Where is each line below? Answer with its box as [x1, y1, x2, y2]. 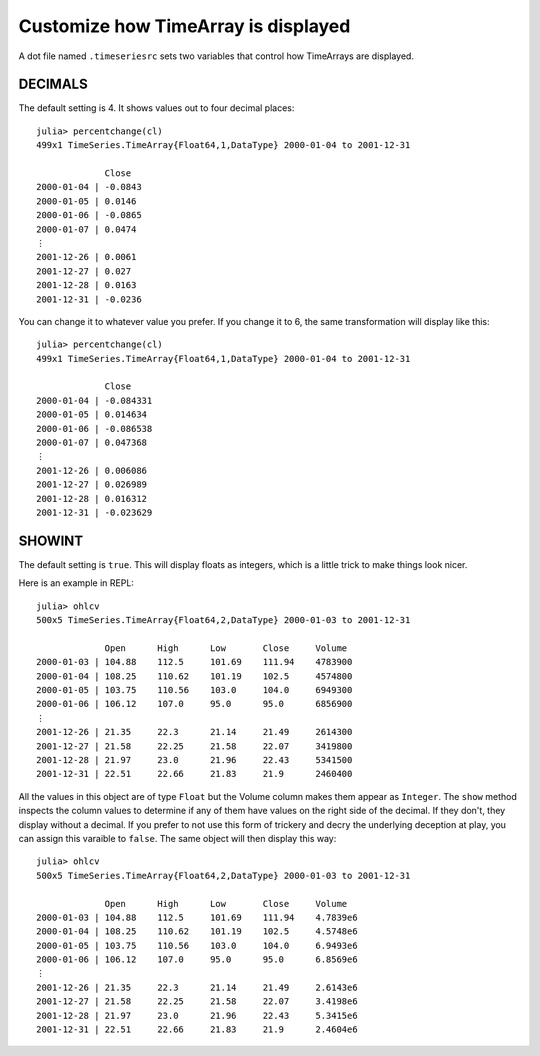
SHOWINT [18, 532, 84, 549]
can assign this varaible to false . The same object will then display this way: [18, 832, 337, 844]
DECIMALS [18, 76, 89, 93]
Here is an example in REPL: [18, 577, 135, 589]
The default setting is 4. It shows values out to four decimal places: [18, 102, 295, 114]
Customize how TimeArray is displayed [18, 15, 351, 37]
